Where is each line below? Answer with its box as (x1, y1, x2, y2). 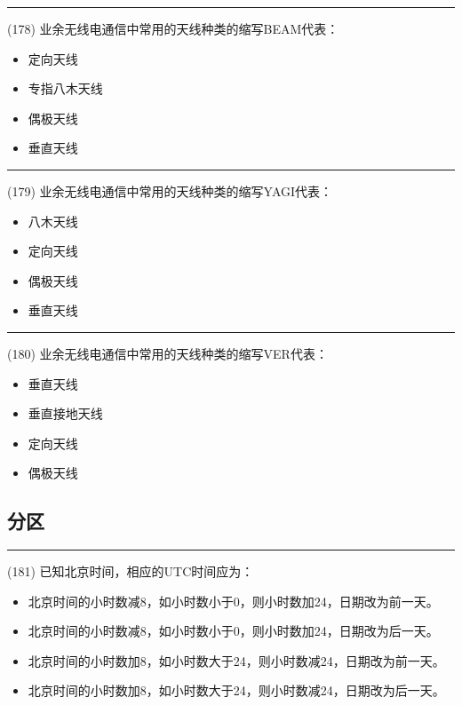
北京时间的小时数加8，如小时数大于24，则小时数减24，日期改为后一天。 (28, 681, 445, 700)
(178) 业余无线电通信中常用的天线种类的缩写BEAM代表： (7, 20, 339, 37)
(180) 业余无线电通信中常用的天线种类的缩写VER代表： (7, 344, 328, 362)
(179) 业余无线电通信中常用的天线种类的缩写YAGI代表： (7, 181, 333, 200)
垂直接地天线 (28, 404, 103, 423)
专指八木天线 (28, 79, 103, 98)
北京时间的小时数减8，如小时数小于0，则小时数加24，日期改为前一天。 (28, 591, 439, 610)
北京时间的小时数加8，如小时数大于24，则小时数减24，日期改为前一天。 (28, 651, 445, 669)
